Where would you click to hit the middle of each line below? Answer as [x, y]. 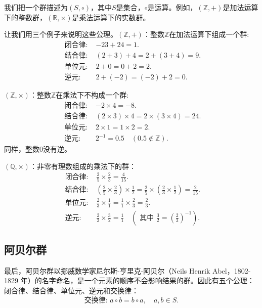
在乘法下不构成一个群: [92, 94]
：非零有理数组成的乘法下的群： [83, 166]
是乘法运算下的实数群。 [111, 17]
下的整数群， [25, 17]
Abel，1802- [231, 270]
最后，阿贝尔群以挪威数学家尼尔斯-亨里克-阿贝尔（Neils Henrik [107, 270]
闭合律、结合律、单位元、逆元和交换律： [71, 290]
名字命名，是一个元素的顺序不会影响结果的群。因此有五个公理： [148, 280]
